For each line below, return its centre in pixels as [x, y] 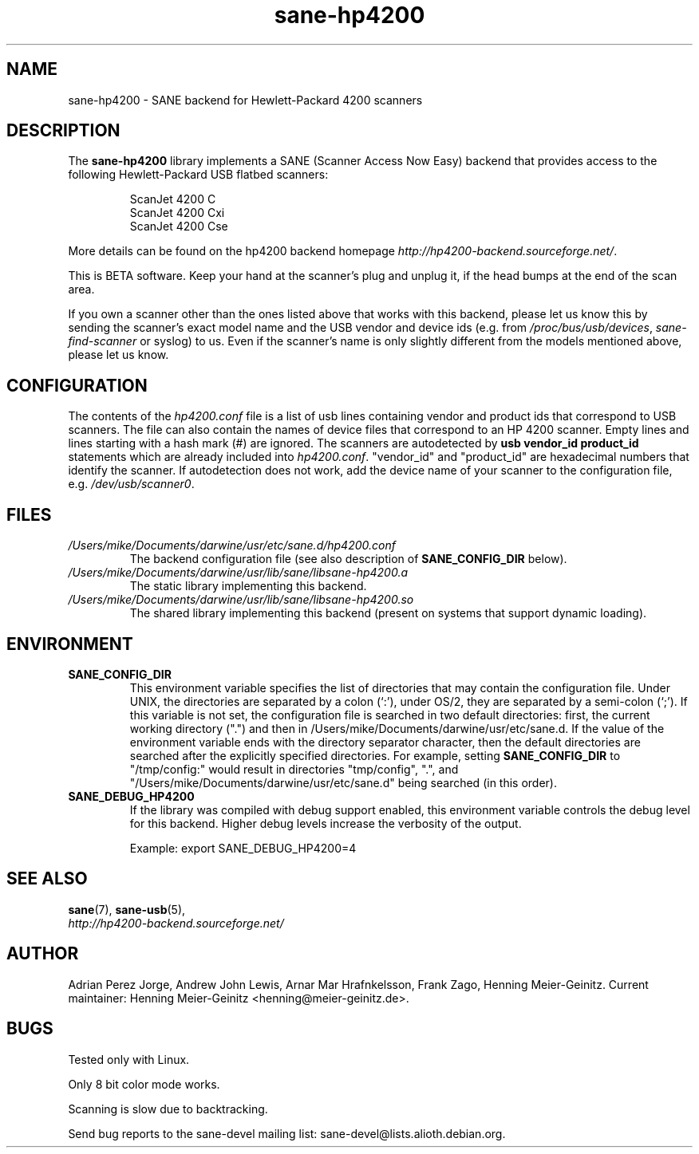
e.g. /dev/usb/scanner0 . [131, 484]
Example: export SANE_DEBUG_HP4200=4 [243, 848]
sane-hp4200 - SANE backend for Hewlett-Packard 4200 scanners [245, 100]
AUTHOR [43, 954]
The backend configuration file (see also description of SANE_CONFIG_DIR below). [348, 559]
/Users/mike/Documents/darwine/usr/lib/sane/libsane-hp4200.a [238, 573]
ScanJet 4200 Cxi [177, 213]
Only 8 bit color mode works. [144, 1084]
